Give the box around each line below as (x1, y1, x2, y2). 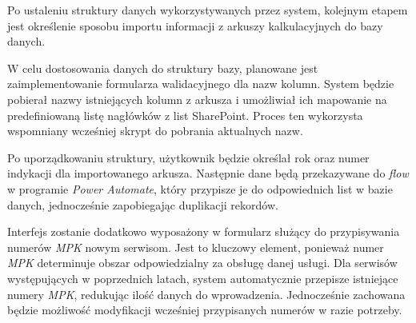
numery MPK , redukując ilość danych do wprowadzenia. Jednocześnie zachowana (7, 285, 406, 302)
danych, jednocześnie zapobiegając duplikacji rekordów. (7, 196, 278, 213)
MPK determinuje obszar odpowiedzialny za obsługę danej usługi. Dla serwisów (7, 254, 398, 271)
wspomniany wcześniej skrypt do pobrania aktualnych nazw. (7, 122, 303, 139)
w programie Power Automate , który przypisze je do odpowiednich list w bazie (7, 180, 393, 197)
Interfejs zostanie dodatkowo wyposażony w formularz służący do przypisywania (7, 223, 400, 240)
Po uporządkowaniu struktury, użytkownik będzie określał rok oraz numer (7, 149, 370, 165)
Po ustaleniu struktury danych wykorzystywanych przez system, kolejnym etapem (7, 2, 408, 18)
